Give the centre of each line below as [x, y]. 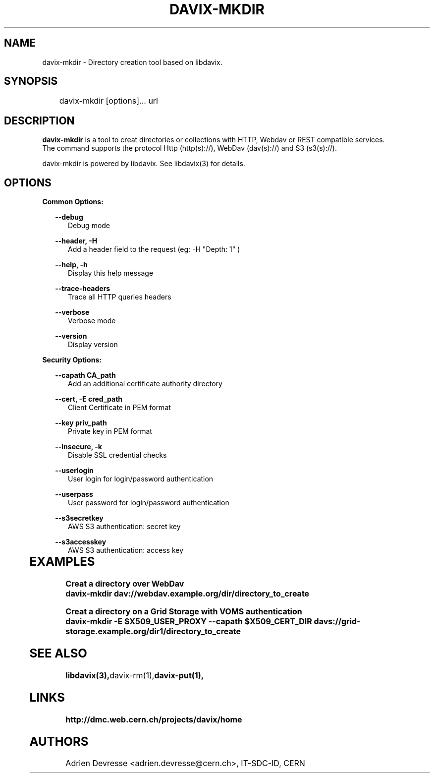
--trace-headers [83, 289]
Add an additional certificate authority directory [145, 384]
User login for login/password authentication [141, 479]
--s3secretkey [79, 518]
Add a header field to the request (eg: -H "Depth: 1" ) [154, 249]
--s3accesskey [81, 542]
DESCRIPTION [39, 120]
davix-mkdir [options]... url [108, 101]
